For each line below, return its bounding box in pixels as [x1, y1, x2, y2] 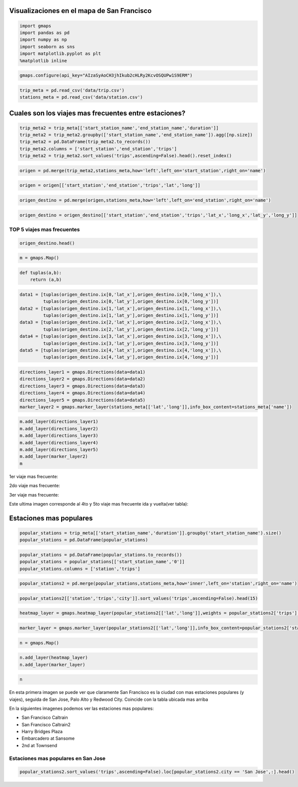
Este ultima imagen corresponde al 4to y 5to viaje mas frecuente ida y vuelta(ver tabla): [9, 501, 189, 507]
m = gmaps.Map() [19, 255, 60, 261]
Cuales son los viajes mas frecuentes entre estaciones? [9, 109, 186, 117]
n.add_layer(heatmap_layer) [19, 655, 88, 660]
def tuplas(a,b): [19, 269, 62, 275]
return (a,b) [30, 277, 62, 282]
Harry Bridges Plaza [21, 729, 63, 735]
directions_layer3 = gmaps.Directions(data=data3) [19, 383, 146, 389]
